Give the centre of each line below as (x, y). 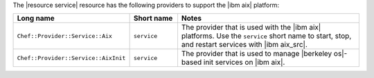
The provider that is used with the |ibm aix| (251, 28)
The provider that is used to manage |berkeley (257, 54)
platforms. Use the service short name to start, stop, (266, 36)
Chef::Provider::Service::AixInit (71, 58)
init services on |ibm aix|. (244, 62)
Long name (36, 19)
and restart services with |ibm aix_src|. (244, 45)
